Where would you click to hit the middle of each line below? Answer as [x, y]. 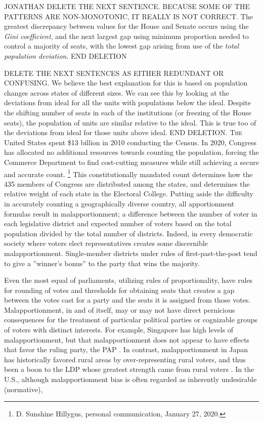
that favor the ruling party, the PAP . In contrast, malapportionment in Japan [126, 349]
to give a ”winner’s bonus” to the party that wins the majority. [102, 263]
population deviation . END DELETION [65, 55]
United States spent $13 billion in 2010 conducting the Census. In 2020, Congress [130, 142]
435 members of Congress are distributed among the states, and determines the [127, 183]
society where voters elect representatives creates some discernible [106, 243]
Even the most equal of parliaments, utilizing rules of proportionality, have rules [128, 280]
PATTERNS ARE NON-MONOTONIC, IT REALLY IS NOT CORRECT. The [128, 16]
